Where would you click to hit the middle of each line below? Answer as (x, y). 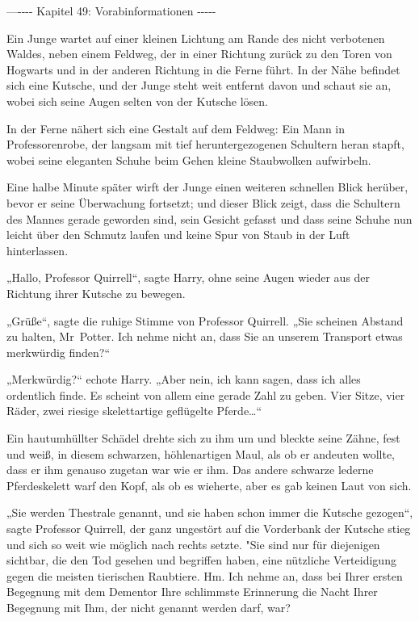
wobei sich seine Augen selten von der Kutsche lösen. (137, 101)
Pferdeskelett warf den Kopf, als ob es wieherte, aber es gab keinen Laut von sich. (209, 485)
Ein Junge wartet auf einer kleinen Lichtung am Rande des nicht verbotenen (196, 38)
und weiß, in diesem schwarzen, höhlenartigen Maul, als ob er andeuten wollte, (201, 453)
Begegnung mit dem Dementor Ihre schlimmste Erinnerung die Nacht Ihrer (192, 592)
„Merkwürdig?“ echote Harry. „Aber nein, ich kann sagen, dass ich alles (184, 379)
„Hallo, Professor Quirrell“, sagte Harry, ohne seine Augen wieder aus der (189, 277)
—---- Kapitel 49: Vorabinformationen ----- (111, 10)
